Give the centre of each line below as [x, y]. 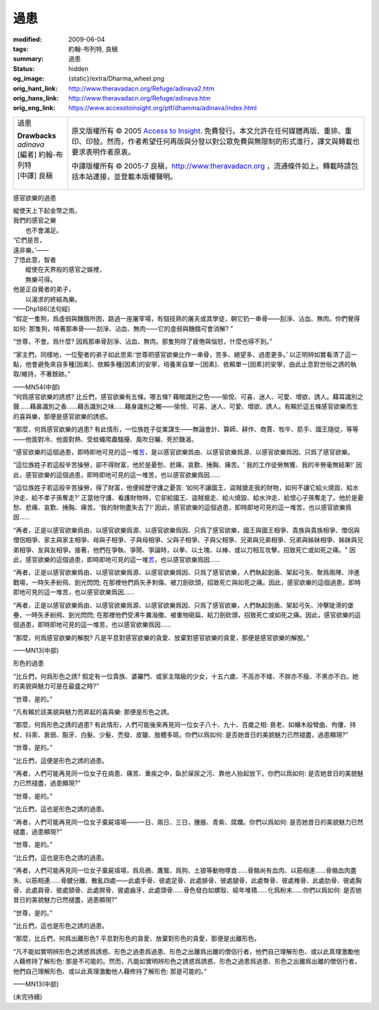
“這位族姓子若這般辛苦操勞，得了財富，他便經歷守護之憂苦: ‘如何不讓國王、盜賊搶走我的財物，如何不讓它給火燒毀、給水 [186, 487]
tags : [21, 48]
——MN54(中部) [36, 387]
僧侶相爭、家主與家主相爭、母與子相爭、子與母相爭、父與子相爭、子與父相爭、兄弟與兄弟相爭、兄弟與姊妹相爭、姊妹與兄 [188, 540]
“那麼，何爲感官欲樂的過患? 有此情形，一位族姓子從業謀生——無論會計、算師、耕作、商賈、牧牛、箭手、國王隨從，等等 [186, 429]
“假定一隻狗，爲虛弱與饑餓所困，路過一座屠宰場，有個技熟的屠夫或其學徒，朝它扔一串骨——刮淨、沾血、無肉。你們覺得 [187, 319]
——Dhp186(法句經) [41, 308]
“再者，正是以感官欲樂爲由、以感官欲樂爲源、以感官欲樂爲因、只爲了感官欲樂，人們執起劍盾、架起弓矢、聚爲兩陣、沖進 [187, 572]
